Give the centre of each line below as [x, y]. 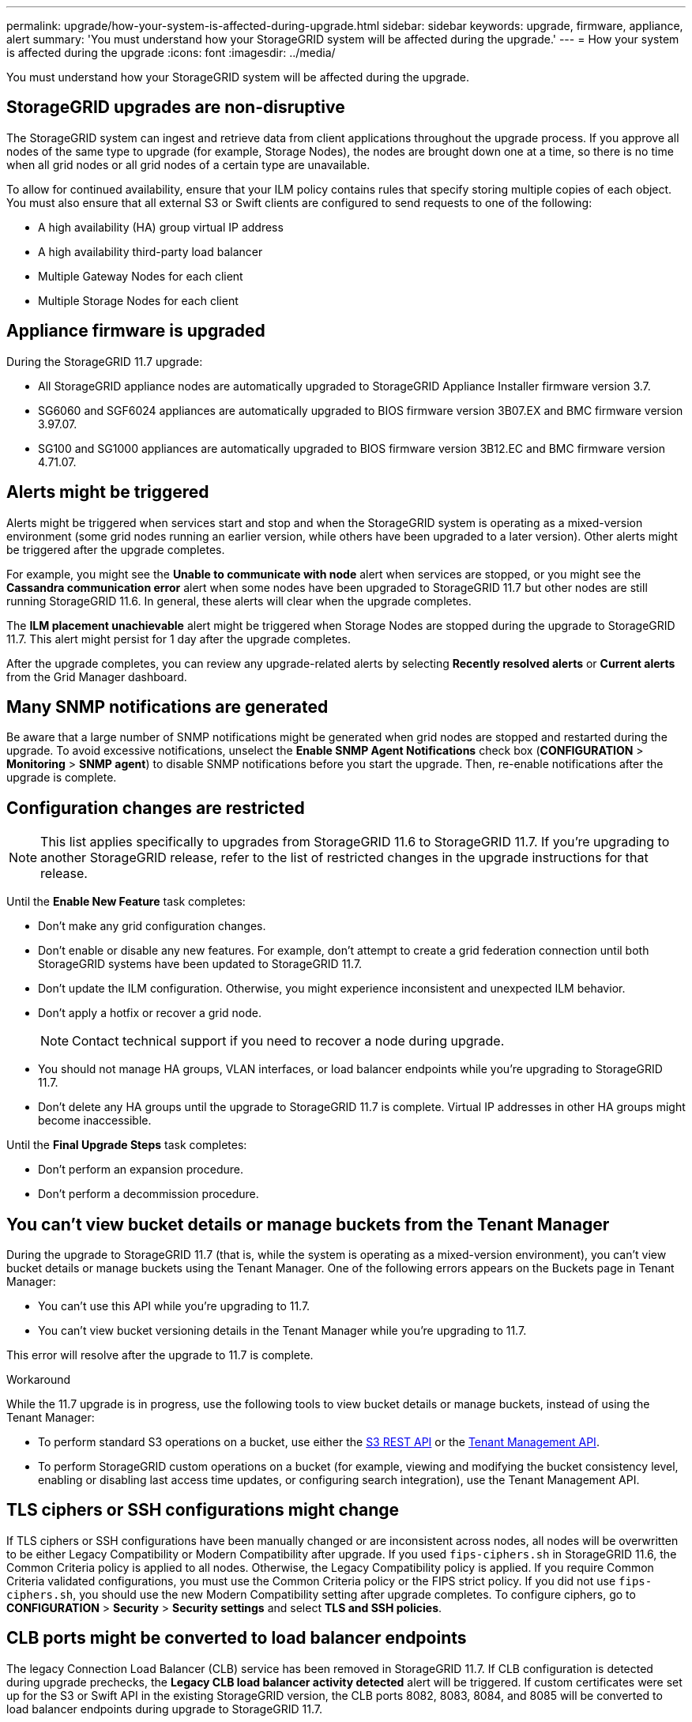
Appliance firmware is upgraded [136, 331]
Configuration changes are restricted [156, 808]
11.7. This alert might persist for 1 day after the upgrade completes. [179, 639]
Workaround [39, 1380]
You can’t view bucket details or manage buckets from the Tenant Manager [308, 1224]
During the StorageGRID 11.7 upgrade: [105, 361]
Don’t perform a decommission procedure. [149, 1194]
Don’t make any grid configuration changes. [152, 926]
